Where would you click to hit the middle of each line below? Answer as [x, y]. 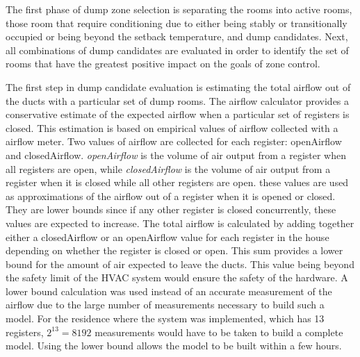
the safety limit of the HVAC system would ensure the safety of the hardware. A [177, 277]
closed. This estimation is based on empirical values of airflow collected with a [172, 127]
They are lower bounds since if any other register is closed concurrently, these [171, 209]
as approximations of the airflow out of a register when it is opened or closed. [171, 196]
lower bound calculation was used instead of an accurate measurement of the [169, 291]
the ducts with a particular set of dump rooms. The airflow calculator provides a [178, 100]
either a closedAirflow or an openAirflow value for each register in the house [167, 236]
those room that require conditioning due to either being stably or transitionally [177, 23]
